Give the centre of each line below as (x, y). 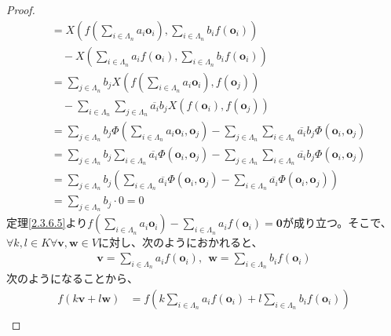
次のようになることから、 (72, 278)
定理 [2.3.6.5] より (47, 223)
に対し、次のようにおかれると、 (181, 242)
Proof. (21, 9)
